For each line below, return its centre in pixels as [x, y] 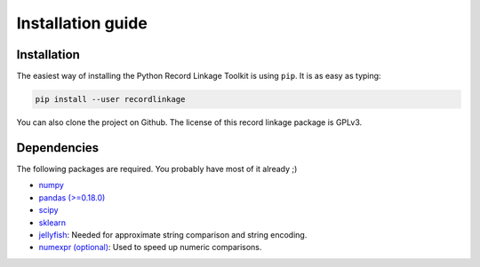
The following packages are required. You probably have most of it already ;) [157, 169]
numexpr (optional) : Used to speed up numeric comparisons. [150, 247]
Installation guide [82, 23]
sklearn [52, 223]
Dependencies [58, 148]
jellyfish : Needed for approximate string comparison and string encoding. [173, 234]
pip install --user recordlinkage [110, 99]
